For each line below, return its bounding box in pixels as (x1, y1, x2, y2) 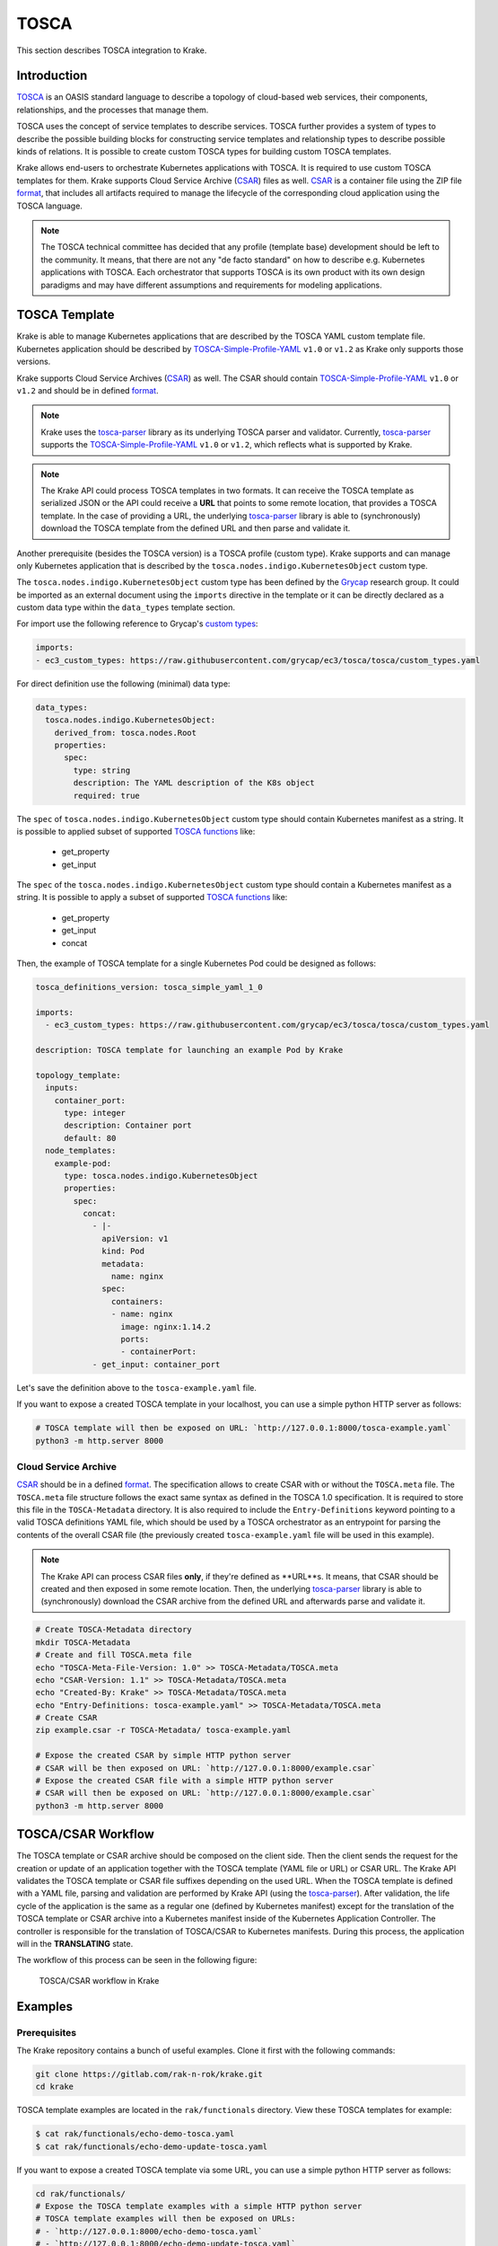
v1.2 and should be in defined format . (16, 385, 159, 395)
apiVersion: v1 (101, 1234, 169, 1243)
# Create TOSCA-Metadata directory (35, 1624, 192, 1635)
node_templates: (45, 1145, 117, 1156)
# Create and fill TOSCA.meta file (35, 1649, 192, 1660)
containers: (110, 1296, 164, 1306)
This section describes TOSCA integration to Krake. (16, 45, 207, 56)
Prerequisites (16, 2026, 76, 2038)
